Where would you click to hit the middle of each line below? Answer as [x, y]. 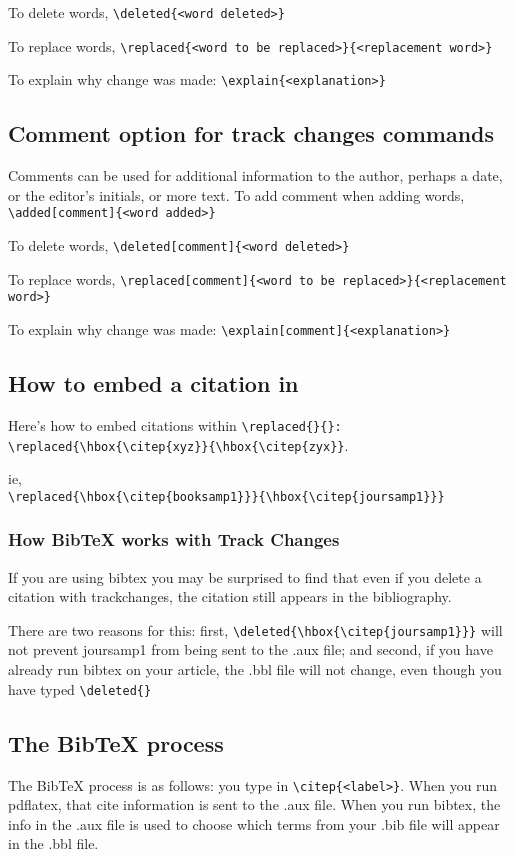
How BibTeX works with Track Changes [174, 539]
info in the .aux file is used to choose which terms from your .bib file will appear [254, 823]
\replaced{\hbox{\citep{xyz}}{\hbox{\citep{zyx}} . [178, 444]
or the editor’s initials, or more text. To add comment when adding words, [236, 194]
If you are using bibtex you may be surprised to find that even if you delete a [245, 576]
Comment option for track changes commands [251, 133]
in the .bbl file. [53, 843]
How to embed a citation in [153, 383]
